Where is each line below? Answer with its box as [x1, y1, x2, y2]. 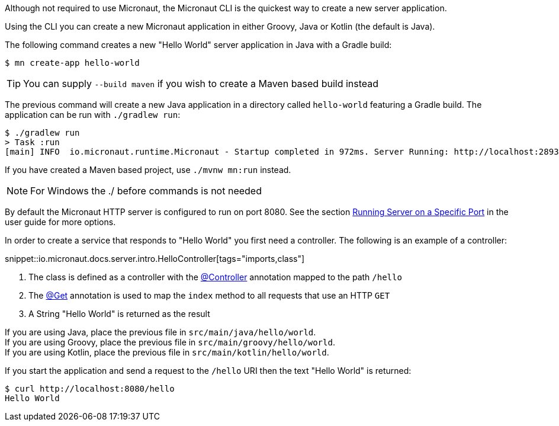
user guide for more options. [5, 217, 116, 227]
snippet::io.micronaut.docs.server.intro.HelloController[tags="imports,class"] [5, 254, 305, 264]
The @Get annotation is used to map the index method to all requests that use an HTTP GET [28, 290, 390, 300]
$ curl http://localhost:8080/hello [5, 384, 175, 393]
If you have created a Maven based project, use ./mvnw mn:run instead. [5, 165, 291, 175]
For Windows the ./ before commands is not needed [30, 185, 262, 197]
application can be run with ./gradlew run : [5, 110, 181, 120]
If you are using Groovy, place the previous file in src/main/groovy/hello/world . [5, 337, 335, 347]
